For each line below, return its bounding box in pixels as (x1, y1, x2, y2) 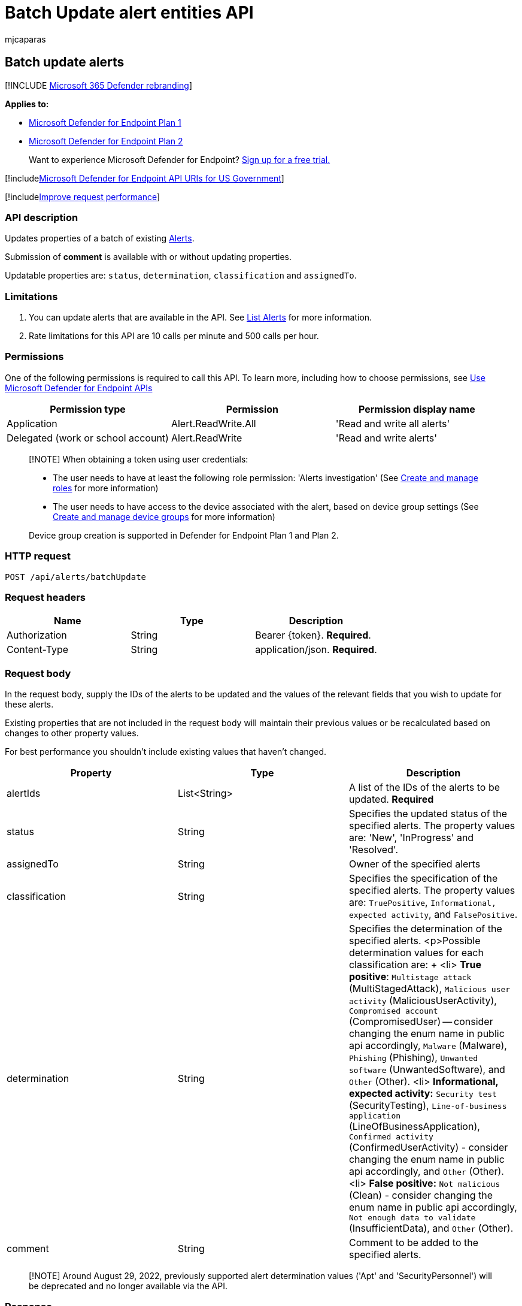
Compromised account (348, 1006, 438, 1016)
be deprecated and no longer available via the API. (29, 1281, 227, 1292)
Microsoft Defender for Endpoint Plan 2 (29, 135, 183, 146)
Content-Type (7, 643, 69, 656)
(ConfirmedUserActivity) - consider (348, 1141, 508, 1154)
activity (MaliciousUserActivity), (348, 994, 497, 1007)
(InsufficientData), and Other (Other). (348, 1222, 514, 1235)
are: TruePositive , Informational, (348, 896, 496, 909)
